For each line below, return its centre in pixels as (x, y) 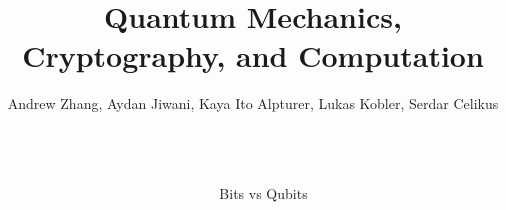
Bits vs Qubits (263, 192)
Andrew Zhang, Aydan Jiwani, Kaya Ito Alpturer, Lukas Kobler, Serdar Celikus (253, 103)
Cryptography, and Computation (253, 55)
